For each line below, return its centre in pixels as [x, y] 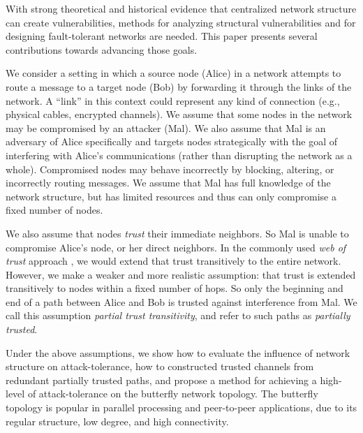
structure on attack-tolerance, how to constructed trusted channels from [160, 366]
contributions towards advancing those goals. [102, 49]
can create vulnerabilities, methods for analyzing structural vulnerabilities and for [181, 22]
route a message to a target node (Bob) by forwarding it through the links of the [179, 86]
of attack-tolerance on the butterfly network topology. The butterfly [173, 394]
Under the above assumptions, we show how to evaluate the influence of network [178, 352]
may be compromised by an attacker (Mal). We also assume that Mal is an [166, 127]
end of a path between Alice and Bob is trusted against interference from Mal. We [181, 301]
